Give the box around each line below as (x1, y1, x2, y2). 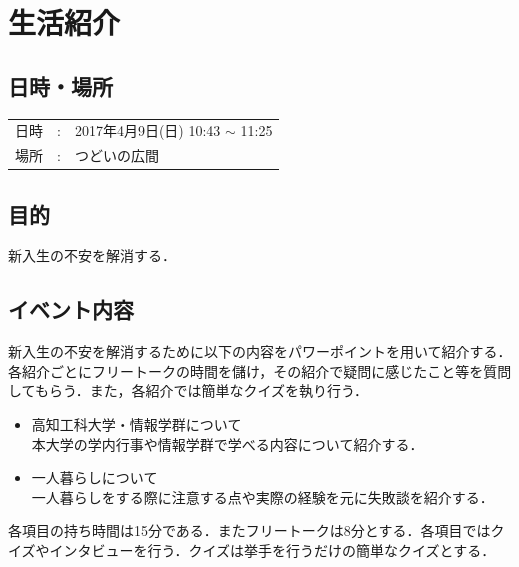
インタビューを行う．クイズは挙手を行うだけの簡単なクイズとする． (49, 540, 496, 561)
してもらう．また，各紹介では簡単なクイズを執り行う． (8, 380, 368, 401)
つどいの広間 (74, 145, 159, 166)
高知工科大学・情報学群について (31, 414, 242, 435)
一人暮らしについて (31, 467, 158, 488)
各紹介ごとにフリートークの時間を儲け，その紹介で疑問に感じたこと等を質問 (8, 360, 512, 381)
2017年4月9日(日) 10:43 (74, 120, 221, 141)
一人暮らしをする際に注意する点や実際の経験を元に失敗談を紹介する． (31, 486, 494, 507)
